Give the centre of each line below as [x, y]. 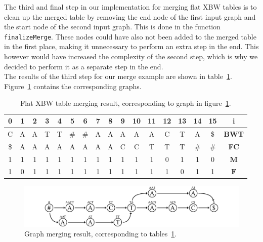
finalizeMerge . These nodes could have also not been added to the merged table [130, 36]
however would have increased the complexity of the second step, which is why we [131, 56]
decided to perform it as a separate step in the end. [84, 66]
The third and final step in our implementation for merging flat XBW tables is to [130, 7]
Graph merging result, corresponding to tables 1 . [101, 234]
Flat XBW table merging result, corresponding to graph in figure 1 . [126, 103]
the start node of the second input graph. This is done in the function [112, 27]
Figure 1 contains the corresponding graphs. [73, 86]
